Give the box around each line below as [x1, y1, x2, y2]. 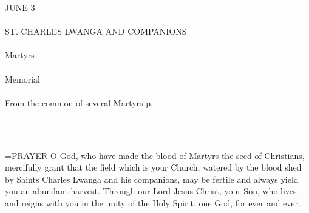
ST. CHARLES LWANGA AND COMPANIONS [5, 25, 187, 38]
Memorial [5, 72, 40, 85]
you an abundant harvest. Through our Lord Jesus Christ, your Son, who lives [5, 184, 297, 197]
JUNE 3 [5, 1, 35, 13]
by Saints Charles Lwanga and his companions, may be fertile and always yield [5, 172, 299, 185]
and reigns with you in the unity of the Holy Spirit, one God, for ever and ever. [5, 196, 301, 209]
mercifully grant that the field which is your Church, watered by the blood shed [5, 161, 302, 174]
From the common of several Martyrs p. [5, 96, 153, 109]
